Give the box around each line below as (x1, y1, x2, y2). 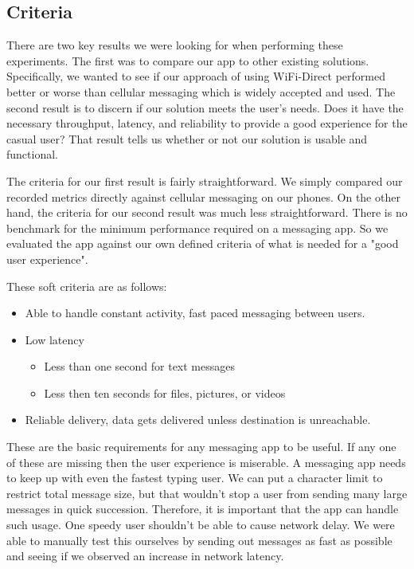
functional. (6, 146, 58, 163)
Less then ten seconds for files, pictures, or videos (44, 384, 286, 401)
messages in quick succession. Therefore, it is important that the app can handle (6, 500, 399, 517)
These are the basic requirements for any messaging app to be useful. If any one (6, 438, 396, 455)
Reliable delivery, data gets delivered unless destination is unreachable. (25, 411, 371, 428)
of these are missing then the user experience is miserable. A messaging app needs (6, 453, 406, 470)
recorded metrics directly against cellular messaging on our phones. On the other (6, 188, 400, 205)
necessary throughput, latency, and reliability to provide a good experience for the (6, 115, 408, 131)
